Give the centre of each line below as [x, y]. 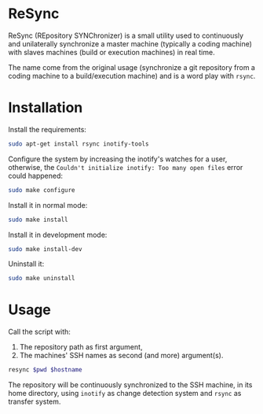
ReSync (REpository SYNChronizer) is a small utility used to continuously [126, 35]
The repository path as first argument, [81, 347]
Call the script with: [39, 332]
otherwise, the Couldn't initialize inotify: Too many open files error [126, 167]
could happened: [36, 176]
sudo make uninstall [42, 279]
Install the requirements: [47, 129]
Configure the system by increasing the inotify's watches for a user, [118, 159]
